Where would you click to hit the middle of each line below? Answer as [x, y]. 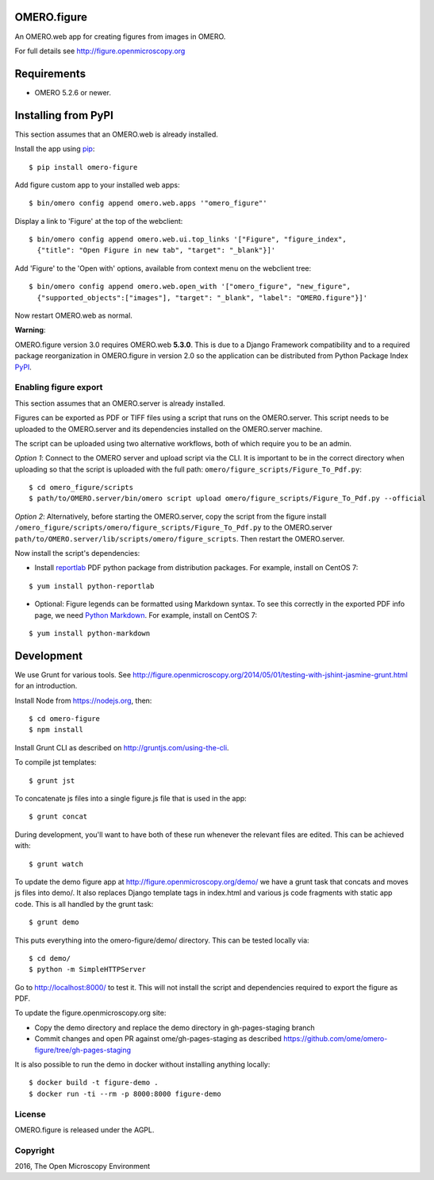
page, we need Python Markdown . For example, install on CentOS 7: [146, 615]
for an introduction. [46, 686]
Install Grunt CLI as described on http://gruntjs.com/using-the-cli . [122, 747]
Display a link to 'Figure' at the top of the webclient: [99, 221]
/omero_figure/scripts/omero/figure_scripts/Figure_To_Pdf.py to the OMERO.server [173, 527]
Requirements [50, 73]
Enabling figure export [59, 388]
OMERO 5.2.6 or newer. [73, 92]
